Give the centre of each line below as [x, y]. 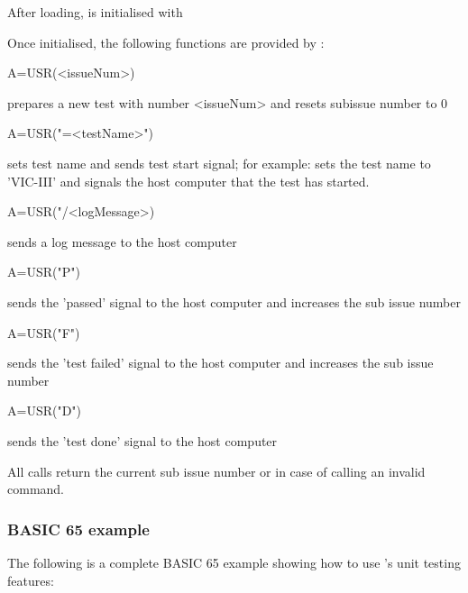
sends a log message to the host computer [122, 241]
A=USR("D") [45, 411]
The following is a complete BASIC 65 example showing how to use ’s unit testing [234, 562]
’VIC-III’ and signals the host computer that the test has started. [188, 181]
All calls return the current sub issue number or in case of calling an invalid [216, 471]
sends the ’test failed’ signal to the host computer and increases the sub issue [220, 363]
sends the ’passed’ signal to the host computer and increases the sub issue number [234, 301]
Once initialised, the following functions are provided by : [166, 42]
